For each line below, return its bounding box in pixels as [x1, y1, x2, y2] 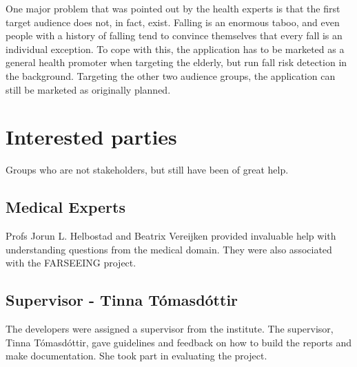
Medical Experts [6, 196, 125, 218]
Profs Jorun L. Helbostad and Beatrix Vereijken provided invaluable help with [6, 229, 336, 243]
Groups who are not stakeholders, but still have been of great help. [6, 162, 289, 177]
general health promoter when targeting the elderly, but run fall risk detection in [6, 55, 347, 70]
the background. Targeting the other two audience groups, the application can [6, 68, 336, 83]
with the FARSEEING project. [6, 255, 136, 270]
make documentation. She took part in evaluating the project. [6, 348, 267, 363]
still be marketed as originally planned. [6, 82, 171, 96]
